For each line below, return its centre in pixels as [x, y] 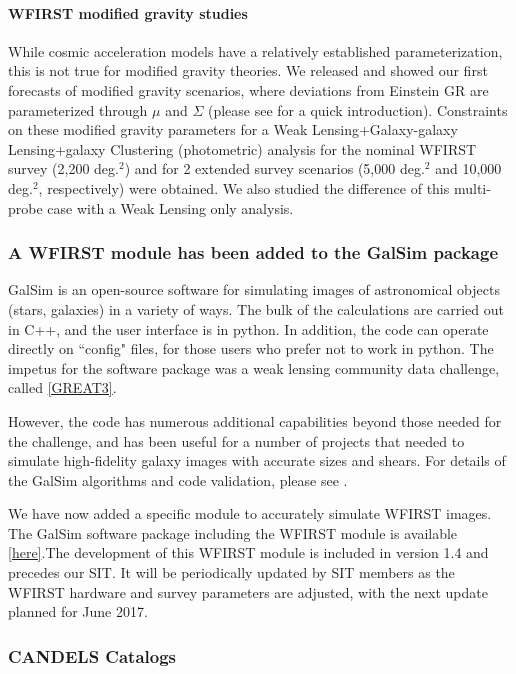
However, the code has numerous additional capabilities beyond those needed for [255, 420]
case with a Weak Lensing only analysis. [170, 207]
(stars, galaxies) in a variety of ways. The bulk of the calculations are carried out [256, 308]
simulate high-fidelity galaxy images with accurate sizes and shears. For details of [257, 460]
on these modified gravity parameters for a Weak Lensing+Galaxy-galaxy [233, 129]
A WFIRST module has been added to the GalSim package [253, 252]
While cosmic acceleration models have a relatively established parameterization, [255, 50]
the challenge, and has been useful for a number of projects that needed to [236, 440]
